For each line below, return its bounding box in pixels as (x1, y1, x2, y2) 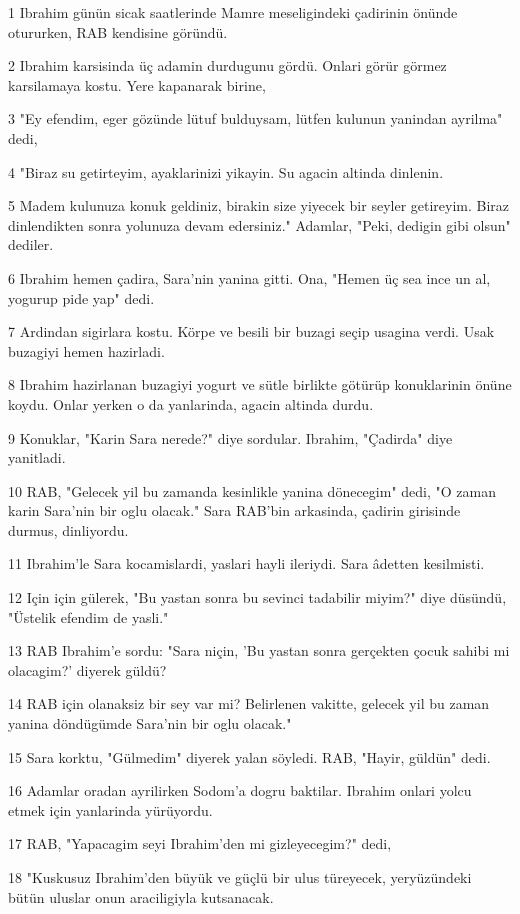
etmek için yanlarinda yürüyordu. (8, 799, 213, 820)
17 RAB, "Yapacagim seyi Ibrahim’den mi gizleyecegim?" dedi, (8, 833, 392, 854)
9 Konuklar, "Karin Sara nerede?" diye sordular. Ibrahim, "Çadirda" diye (8, 427, 453, 448)
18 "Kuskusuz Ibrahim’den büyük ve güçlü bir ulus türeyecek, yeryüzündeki (8, 867, 472, 887)
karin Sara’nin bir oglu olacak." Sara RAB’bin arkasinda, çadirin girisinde (8, 500, 461, 521)
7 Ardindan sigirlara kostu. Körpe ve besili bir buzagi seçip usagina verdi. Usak (8, 321, 495, 342)
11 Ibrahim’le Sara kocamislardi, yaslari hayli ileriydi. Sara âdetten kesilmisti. (8, 553, 485, 574)
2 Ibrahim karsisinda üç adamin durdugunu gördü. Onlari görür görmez (8, 55, 447, 76)
